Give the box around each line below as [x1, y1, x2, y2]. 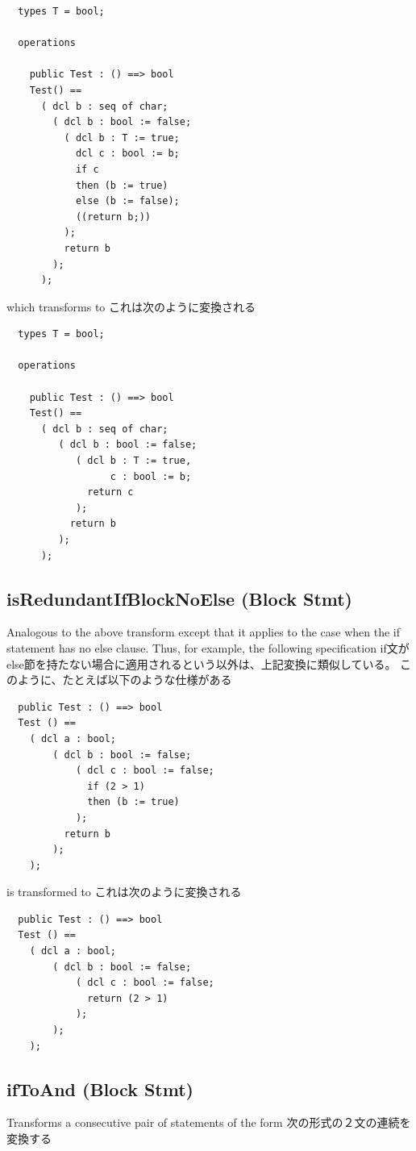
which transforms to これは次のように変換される [6, 298, 256, 315]
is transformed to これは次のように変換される [6, 883, 242, 900]
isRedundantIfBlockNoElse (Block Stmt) [6, 586, 353, 611]
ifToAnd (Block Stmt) [6, 1076, 193, 1101]
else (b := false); [75, 195, 180, 207]
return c [87, 486, 134, 498]
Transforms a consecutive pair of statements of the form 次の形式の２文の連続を [6, 1114, 411, 1131]
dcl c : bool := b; [75, 148, 180, 160]
